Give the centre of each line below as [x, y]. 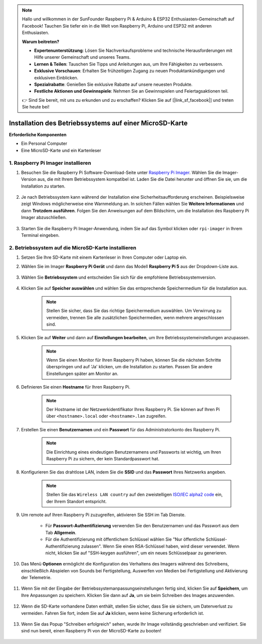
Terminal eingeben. [41, 236]
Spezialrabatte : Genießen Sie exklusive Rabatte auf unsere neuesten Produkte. [113, 84]
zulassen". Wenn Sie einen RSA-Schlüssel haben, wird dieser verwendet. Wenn [160, 546]
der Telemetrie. [36, 578]
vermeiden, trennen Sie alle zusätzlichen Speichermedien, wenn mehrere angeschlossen [135, 317]
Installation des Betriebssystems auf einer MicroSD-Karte [98, 123]
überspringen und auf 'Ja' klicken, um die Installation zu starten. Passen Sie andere [130, 367]
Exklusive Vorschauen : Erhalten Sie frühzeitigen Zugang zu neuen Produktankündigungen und [130, 71]
